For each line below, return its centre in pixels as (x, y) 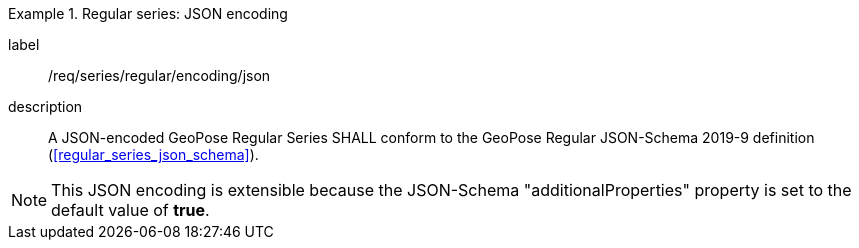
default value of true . (130, 210)
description (45, 106)
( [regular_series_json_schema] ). (153, 154)
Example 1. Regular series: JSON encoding (148, 13)
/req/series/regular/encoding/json (159, 75)
